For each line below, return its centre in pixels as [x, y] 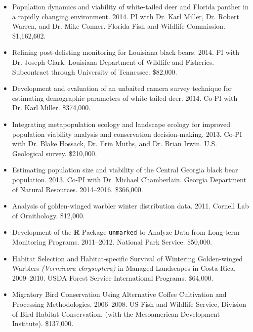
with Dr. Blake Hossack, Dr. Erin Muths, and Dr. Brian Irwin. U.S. [115, 144]
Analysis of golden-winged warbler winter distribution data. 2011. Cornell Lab [130, 206]
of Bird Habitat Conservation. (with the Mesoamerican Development [116, 313]
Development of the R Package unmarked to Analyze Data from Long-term [126, 232]
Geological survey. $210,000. [55, 153]
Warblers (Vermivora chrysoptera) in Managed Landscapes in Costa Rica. [124, 268]
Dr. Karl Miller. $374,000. [51, 107]
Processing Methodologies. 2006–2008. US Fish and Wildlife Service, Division [129, 304]
